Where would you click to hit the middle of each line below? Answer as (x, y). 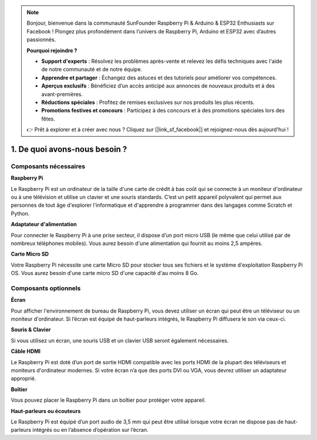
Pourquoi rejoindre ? (52, 51)
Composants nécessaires (48, 166)
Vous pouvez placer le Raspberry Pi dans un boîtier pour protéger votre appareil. (108, 400)
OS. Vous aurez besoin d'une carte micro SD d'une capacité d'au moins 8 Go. (105, 273)
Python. (20, 213)
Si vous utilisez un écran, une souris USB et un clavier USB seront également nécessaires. (120, 340)
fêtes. (48, 119)
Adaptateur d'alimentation (44, 224)
